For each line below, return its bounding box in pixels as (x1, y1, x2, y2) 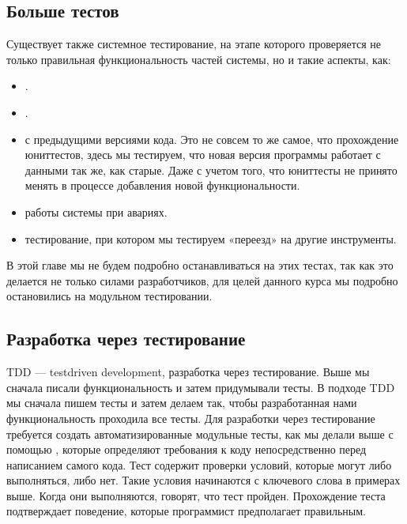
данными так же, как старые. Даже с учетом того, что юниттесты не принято (24, 161, 398, 178)
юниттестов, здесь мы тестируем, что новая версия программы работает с (24, 146, 381, 163)
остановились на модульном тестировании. (6, 288, 213, 304)
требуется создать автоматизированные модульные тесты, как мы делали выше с (6, 425, 394, 442)
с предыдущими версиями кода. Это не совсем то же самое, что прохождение (24, 130, 399, 147)
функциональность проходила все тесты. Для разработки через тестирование (6, 409, 375, 426)
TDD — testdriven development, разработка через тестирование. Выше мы (6, 364, 370, 380)
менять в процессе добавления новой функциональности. (24, 177, 300, 194)
